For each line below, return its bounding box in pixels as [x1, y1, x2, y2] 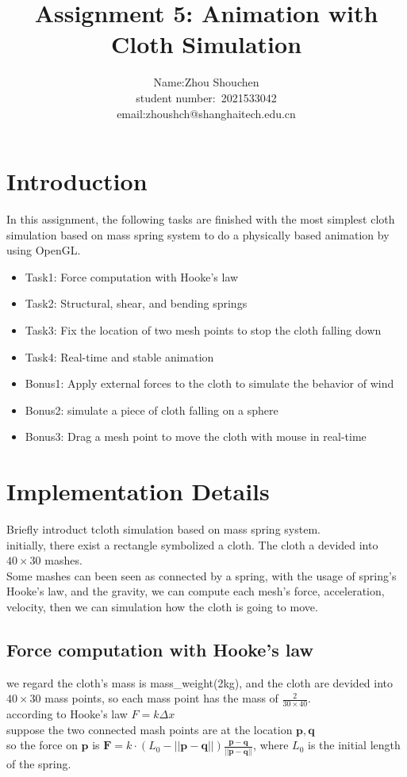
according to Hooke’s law [6, 706, 128, 722]
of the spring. [6, 755, 71, 771]
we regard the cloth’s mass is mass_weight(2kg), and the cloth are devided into [6, 674, 394, 691]
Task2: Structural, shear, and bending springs [25, 295, 248, 312]
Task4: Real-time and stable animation [25, 348, 214, 365]
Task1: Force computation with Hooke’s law [25, 268, 239, 285]
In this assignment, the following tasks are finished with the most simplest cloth [6, 211, 395, 228]
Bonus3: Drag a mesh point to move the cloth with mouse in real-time [25, 428, 367, 445]
